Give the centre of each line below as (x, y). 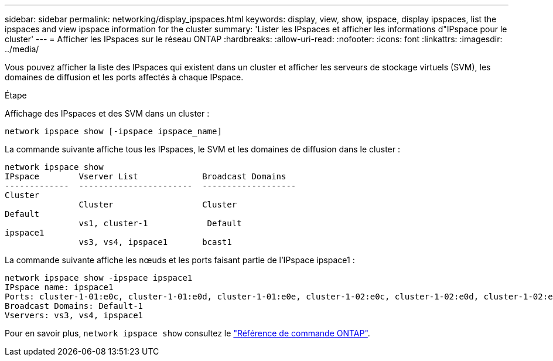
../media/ (22, 49)
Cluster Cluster (158, 205)
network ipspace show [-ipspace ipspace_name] (113, 131)
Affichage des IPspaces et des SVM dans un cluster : (107, 113)
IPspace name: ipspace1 (59, 287)
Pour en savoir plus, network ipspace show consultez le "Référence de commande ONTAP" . (187, 333)
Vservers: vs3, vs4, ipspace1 (74, 315)
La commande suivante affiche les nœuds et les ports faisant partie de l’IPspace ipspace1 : (180, 260)
